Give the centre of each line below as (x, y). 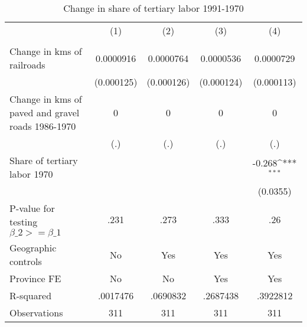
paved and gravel (45, 112)
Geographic (33, 248)
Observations (36, 313)
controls (26, 261)
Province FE (35, 278)
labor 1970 (31, 174)
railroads (27, 65)
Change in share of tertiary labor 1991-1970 (153, 8)
